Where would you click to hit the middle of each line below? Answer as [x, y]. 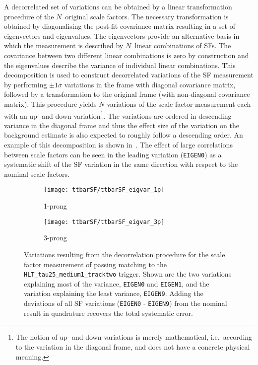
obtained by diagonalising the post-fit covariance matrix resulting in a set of [120, 26]
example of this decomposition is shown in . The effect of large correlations [118, 144]
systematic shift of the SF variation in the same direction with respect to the [121, 164]
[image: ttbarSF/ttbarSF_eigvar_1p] [104, 190]
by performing [26, 84]
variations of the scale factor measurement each [179, 104]
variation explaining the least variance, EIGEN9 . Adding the [114, 293]
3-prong [55, 238]
